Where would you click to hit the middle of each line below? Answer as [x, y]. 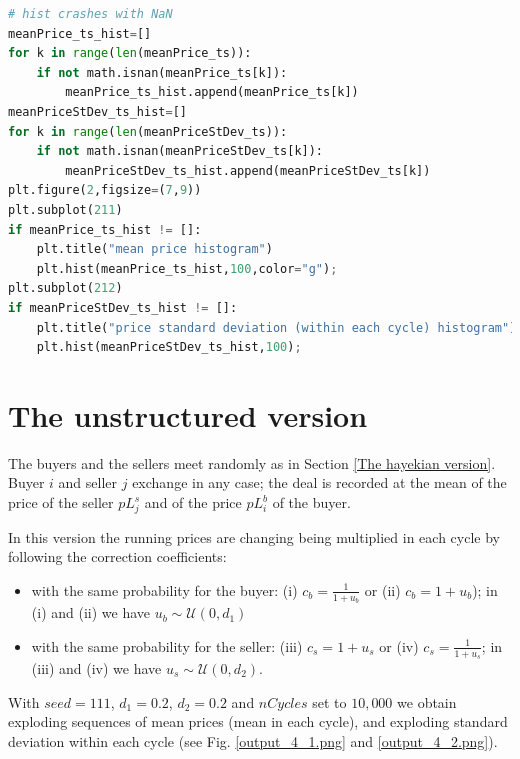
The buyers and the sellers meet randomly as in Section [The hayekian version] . [252, 462]
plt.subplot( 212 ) [65, 288]
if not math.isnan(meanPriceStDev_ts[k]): [180, 151]
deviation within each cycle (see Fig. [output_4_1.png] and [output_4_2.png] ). [253, 740]
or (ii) [382, 589]
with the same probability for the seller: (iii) [167, 645]
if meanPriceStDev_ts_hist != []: [123, 307]
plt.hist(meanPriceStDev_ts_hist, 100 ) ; [169, 347]
